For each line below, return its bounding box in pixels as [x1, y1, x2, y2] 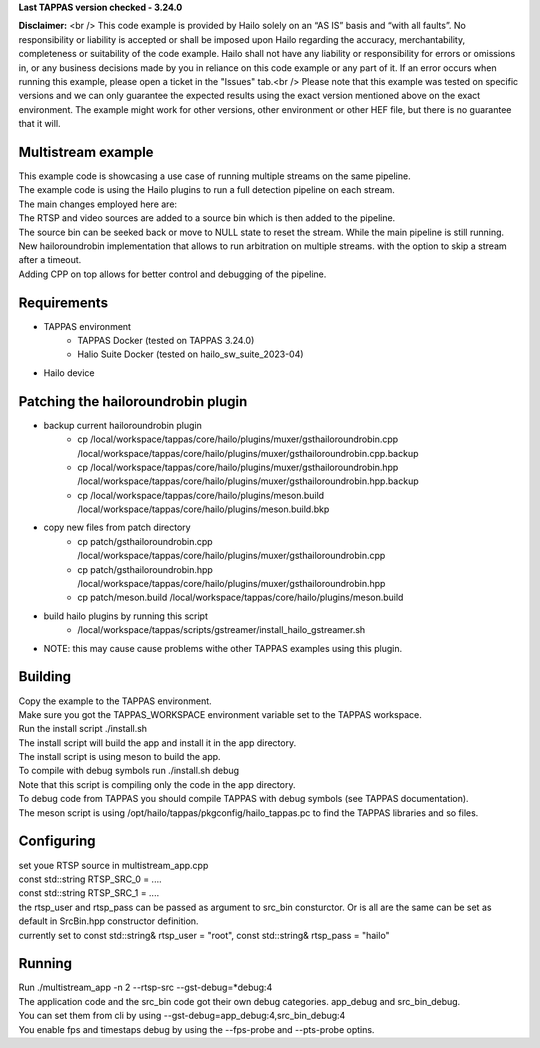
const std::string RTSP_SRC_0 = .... [18, 873, 162, 885]
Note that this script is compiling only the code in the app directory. [18, 778, 296, 790]
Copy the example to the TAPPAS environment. [18, 695, 212, 707]
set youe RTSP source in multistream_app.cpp [18, 859, 209, 871]
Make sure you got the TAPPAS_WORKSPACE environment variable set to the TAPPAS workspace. [18, 708, 422, 720]
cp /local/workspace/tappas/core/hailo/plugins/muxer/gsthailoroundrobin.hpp [77, 461, 399, 473]
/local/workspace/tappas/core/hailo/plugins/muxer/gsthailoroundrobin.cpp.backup [77, 447, 419, 459]
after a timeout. [18, 254, 82, 266]
